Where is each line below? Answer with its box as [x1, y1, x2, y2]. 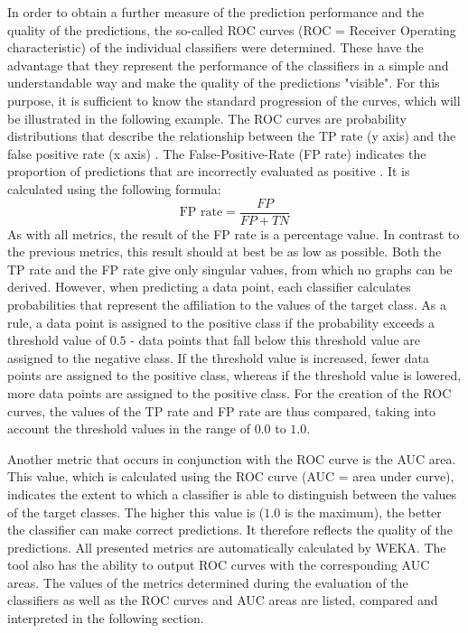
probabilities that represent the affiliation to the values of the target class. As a [7, 294, 446, 313]
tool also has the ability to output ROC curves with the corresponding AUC [7, 555, 430, 574]
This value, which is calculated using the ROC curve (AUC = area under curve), [7, 467, 454, 486]
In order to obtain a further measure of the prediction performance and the [7, 3, 425, 21]
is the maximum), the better [284, 502, 442, 521]
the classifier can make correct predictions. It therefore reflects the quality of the [7, 520, 453, 539]
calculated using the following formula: [7, 179, 221, 198]
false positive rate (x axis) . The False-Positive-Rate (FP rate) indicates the [7, 144, 426, 163]
